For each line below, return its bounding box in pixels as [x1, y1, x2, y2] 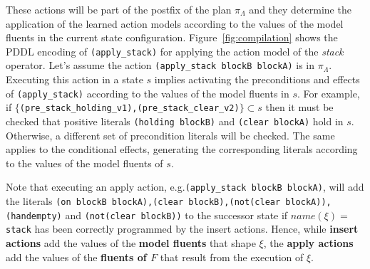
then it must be [265, 100, 334, 115]
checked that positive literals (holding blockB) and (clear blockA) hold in [6, 114, 344, 128]
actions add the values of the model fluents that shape [6, 236, 256, 250]
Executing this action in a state [6, 72, 143, 87]
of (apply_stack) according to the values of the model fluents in [6, 85, 289, 100]
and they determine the [249, 2, 351, 16]
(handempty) [6, 211, 62, 221]
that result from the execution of [160, 249, 304, 264]
